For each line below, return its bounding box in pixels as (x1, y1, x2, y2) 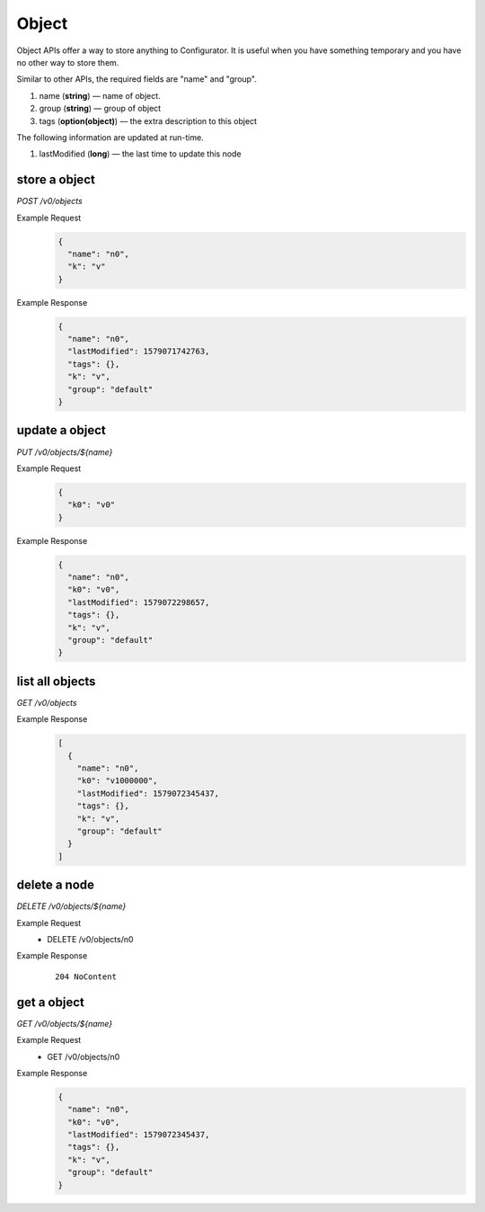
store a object (16, 172, 96, 188)
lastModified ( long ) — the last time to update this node (39, 148, 242, 159)
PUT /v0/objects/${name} (16, 446, 113, 458)
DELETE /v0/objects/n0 (47, 934, 134, 945)
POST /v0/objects (16, 196, 83, 207)
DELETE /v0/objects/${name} (16, 901, 127, 912)
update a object (16, 423, 107, 438)
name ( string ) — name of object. (39, 90, 161, 101)
